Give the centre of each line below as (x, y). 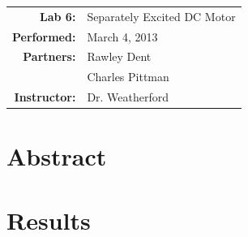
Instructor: (45, 97)
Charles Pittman (128, 77)
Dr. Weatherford (128, 97)
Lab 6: (58, 16)
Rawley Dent (119, 56)
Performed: (44, 36)
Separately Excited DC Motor (161, 16)
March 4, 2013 (122, 36)
